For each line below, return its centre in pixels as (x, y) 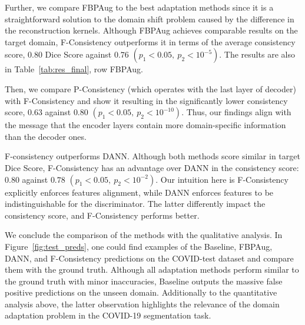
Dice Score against (78, 54)
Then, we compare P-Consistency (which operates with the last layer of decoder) (150, 88)
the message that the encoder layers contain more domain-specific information (145, 125)
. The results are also (257, 54)
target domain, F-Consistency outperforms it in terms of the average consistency (150, 41)
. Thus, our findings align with (236, 112)
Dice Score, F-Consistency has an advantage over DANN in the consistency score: (152, 167)
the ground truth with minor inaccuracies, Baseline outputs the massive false (144, 281)
